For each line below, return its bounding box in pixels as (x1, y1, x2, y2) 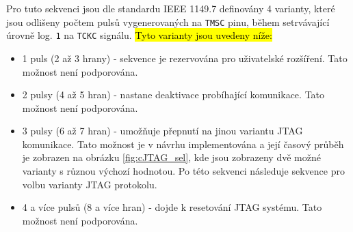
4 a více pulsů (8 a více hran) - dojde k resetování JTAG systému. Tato (22, 200, 322, 214)
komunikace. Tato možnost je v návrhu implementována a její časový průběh (22, 136, 344, 151)
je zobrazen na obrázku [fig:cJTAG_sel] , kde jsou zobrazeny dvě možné (22, 150, 321, 164)
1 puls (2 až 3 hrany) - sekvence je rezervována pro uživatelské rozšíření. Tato (22, 50, 348, 65)
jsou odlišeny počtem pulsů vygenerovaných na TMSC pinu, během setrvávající (6, 14, 330, 29)
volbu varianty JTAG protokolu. (22, 177, 157, 191)
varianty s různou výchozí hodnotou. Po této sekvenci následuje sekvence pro (22, 164, 345, 178)
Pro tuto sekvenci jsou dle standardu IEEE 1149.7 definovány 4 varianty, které (6, 1, 335, 15)
